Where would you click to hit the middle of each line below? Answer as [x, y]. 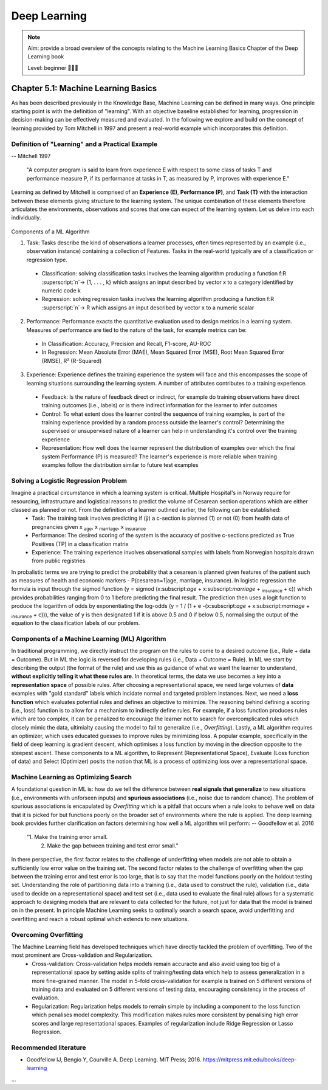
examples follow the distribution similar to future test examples [120, 465]
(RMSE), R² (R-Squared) [72, 360]
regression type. [47, 260]
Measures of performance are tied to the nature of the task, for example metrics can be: [137, 330]
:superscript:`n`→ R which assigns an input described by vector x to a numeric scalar [148, 308]
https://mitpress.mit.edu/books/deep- [250, 1060]
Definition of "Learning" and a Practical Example [84, 144]
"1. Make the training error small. [67, 837]
